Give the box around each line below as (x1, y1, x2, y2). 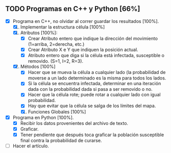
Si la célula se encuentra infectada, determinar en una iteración (28, 81, 161, 87)
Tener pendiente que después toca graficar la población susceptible (20, 132, 164, 138)
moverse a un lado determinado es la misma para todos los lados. (28, 75, 166, 81)
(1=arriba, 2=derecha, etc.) (28, 41, 85, 47)
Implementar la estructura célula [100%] (20, 23, 105, 30)
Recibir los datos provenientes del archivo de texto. (20, 120, 129, 126)
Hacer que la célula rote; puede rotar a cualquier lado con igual (28, 92, 161, 98)
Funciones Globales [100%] (28, 109, 86, 115)
